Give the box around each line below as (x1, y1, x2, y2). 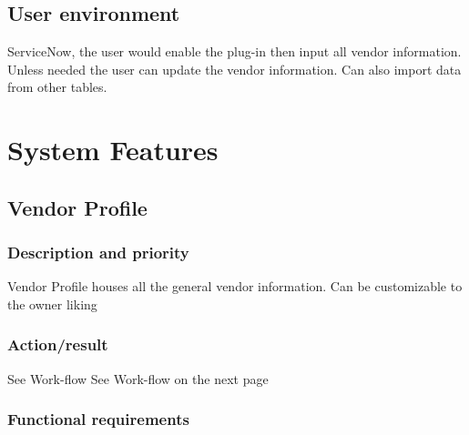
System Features (7, 131, 219, 168)
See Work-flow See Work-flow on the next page (7, 369, 269, 388)
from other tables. (7, 77, 107, 96)
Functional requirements (7, 408, 189, 430)
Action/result (7, 333, 108, 356)
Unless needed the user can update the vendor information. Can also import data (7, 59, 462, 78)
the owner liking (7, 294, 97, 313)
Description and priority (7, 241, 189, 264)
